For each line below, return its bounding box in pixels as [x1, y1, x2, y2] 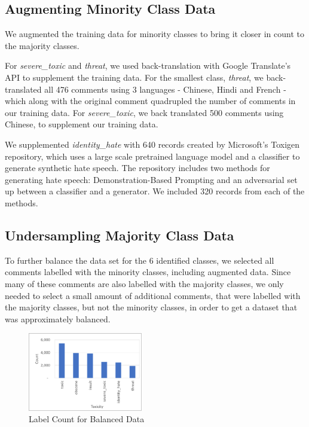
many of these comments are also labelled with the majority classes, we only [5, 277, 284, 289]
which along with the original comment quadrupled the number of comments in [5, 94, 296, 107]
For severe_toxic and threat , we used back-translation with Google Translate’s [5, 59, 291, 72]
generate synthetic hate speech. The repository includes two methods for [5, 161, 270, 174]
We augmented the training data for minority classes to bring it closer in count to [5, 28, 305, 40]
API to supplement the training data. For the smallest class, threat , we [5, 71, 264, 83]
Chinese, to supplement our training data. [5, 118, 158, 130]
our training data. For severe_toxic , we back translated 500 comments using [5, 106, 284, 118]
